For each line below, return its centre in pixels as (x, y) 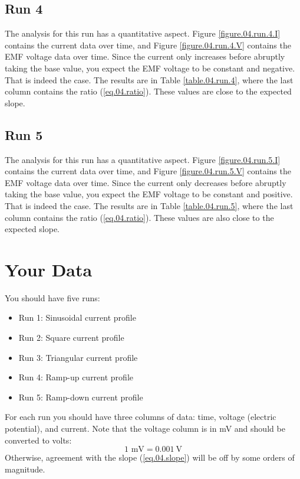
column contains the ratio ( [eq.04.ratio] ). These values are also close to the (139, 217)
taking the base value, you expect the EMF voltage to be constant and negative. (150, 68)
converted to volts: (38, 440)
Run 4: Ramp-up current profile (76, 377)
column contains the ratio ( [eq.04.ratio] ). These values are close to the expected (148, 91)
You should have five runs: (52, 297)
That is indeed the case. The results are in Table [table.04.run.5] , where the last (149, 205)
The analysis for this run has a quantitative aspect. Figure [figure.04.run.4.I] (143, 33)
